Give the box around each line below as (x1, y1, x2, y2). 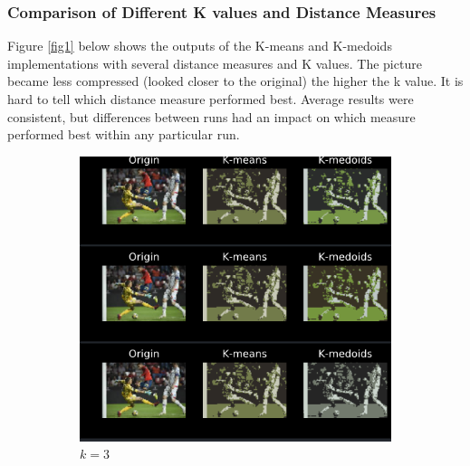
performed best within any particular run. (7, 125, 240, 144)
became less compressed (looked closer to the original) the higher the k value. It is (7, 71, 464, 90)
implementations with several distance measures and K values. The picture (7, 53, 422, 72)
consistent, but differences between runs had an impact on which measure (7, 107, 416, 126)
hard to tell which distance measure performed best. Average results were (7, 90, 414, 108)
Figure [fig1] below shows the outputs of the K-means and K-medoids (7, 36, 392, 55)
